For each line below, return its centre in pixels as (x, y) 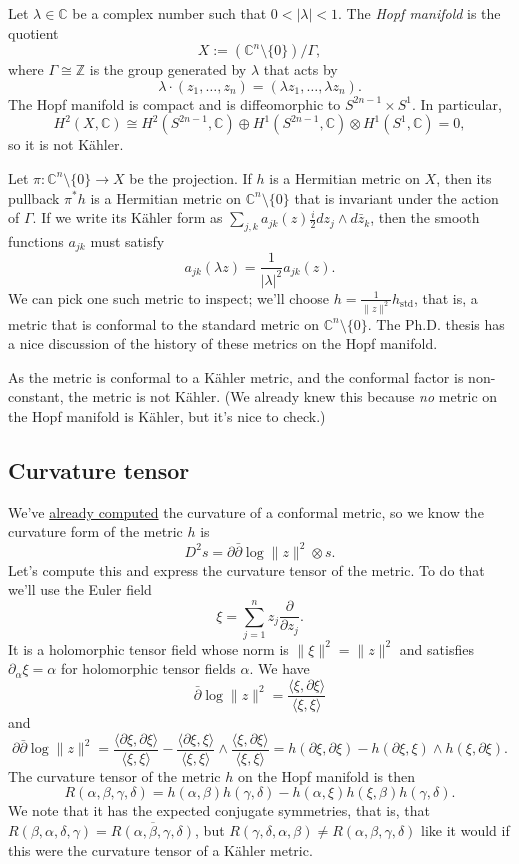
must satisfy (127, 240)
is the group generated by (168, 69)
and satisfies (436, 648)
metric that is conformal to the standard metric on (164, 323)
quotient (33, 32)
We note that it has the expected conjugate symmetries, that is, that (219, 810)
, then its (464, 177)
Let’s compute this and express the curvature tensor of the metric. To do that (246, 569)
